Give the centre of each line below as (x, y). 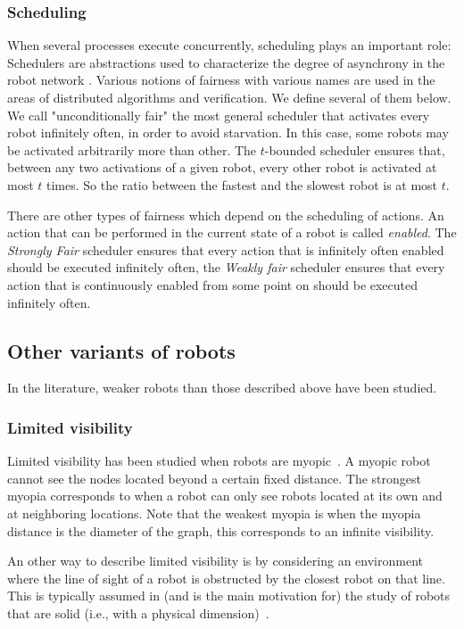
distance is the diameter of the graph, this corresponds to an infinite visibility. (221, 530)
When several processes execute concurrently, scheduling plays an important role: (229, 45)
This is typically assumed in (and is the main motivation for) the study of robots (229, 596)
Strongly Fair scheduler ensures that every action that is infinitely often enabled (226, 249)
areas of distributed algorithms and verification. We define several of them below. (229, 97)
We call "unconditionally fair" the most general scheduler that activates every (219, 115)
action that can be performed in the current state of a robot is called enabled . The (232, 232)
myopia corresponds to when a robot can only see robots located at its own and (225, 496)
